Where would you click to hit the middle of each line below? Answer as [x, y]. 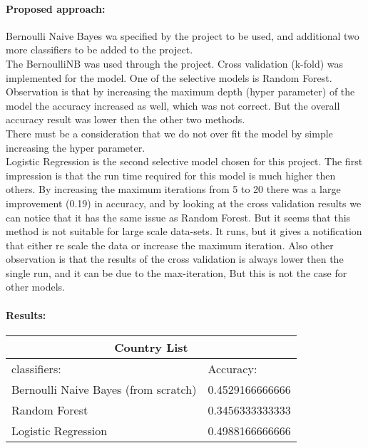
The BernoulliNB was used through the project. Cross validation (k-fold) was [175, 63]
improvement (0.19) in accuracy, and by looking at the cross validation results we [184, 203]
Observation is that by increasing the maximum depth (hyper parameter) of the [180, 92]
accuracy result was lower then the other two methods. [126, 119]
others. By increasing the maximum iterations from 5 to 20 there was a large [173, 189]
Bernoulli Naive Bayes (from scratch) [104, 389]
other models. [35, 287]
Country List [151, 347]
